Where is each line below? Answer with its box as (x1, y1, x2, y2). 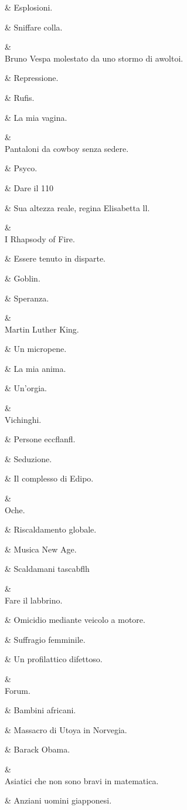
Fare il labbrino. (5, 594, 63, 606)
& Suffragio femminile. (5, 633, 86, 645)
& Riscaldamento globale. (5, 523, 97, 536)
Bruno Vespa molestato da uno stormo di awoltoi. (5, 52, 183, 64)
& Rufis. (5, 91, 35, 103)
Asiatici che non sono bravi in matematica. (5, 774, 159, 787)
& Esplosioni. (5, 1, 53, 13)
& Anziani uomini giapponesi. (5, 794, 112, 806)
